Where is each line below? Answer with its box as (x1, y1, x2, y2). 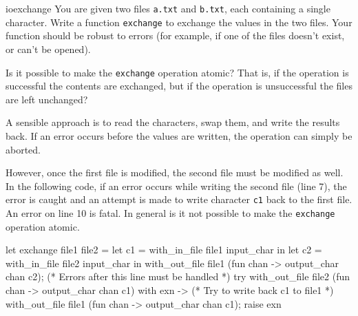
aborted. (6, 142, 41, 156)
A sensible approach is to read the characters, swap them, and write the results (6, 115, 340, 129)
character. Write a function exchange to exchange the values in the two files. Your (6, 14, 352, 29)
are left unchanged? (6, 92, 88, 106)
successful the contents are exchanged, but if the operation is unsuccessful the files (6, 78, 352, 93)
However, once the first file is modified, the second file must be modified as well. (6, 165, 344, 180)
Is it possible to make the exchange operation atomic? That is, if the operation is (6, 65, 349, 79)
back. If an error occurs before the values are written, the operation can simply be (6, 128, 352, 143)
